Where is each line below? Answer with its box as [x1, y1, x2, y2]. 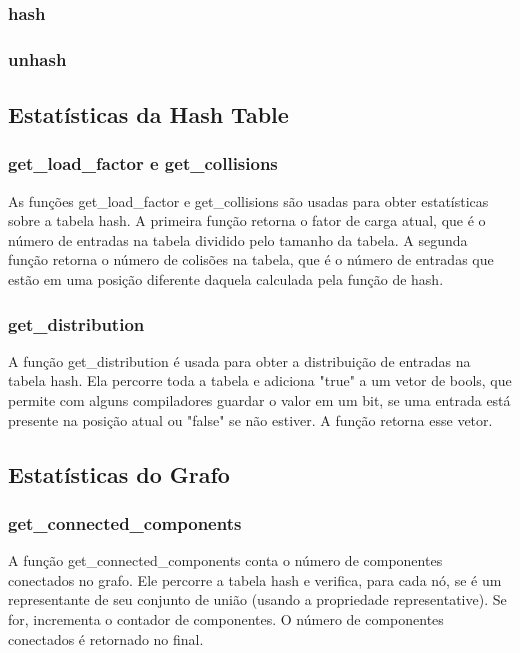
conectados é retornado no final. [8, 628, 204, 649]
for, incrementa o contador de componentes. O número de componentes [8, 609, 444, 630]
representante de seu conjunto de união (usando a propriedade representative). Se [8, 589, 507, 610]
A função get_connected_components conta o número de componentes [8, 550, 443, 571]
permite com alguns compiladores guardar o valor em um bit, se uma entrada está [8, 390, 511, 411]
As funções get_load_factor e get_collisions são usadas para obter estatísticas [8, 190, 489, 211]
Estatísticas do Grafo [8, 458, 230, 489]
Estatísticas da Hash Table [8, 99, 289, 130]
